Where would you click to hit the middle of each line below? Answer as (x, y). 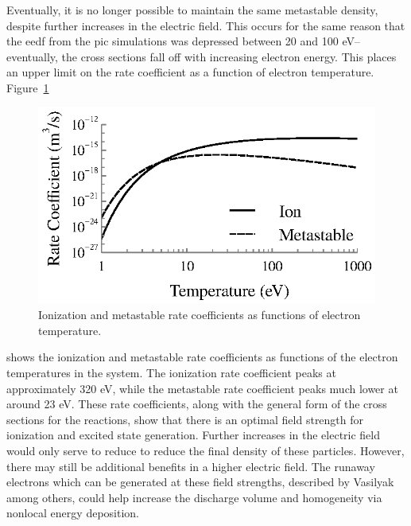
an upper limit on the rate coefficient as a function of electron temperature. (190, 72)
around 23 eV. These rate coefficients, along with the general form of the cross (197, 404)
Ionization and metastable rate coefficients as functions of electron (200, 315)
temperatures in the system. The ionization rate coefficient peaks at (171, 372)
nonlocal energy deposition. (73, 513)
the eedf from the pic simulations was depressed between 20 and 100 (173, 41)
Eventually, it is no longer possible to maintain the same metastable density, (192, 10)
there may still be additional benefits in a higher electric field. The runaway (191, 466)
